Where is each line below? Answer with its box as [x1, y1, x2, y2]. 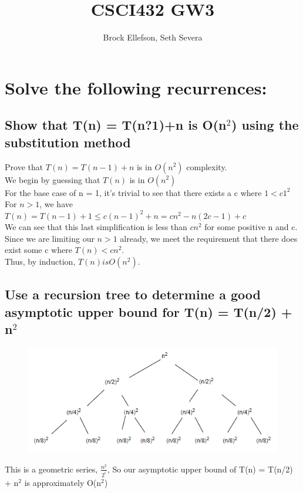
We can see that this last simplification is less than [5, 221, 187, 233]
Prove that [5, 160, 43, 173]
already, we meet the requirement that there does [120, 232, 298, 244]
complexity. [186, 160, 227, 173]
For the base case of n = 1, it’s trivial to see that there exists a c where [5, 186, 262, 198]
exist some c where [5, 244, 72, 256]
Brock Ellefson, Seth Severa [103, 31, 203, 43]
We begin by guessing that [5, 173, 100, 185]
